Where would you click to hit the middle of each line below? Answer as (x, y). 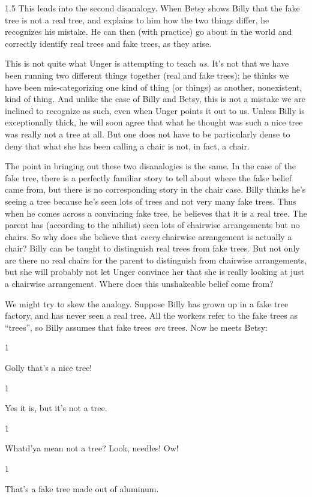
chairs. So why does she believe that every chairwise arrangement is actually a (148, 236)
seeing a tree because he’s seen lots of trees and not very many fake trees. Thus (151, 201)
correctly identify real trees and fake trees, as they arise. (108, 43)
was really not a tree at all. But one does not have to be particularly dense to (148, 134)
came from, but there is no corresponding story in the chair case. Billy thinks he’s (155, 189)
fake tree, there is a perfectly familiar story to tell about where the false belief (148, 177)
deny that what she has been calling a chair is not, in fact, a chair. (127, 146)
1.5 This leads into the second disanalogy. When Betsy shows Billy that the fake (152, 8)
